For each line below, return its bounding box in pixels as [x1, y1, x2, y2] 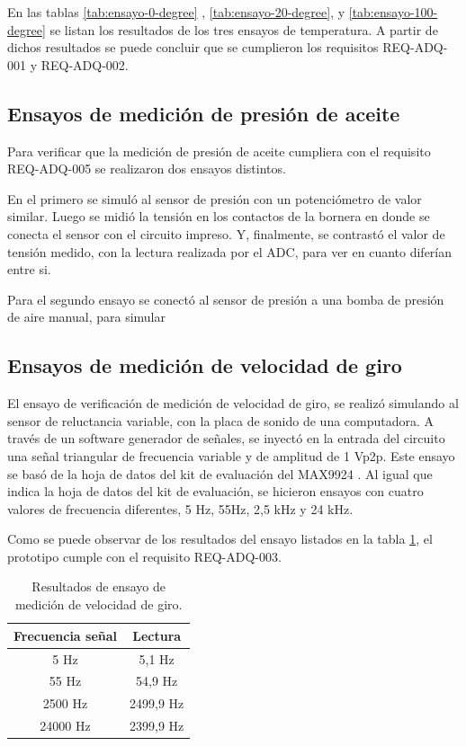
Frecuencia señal [13, 626, 118, 644]
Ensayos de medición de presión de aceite [7, 99, 400, 127]
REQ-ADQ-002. [40, 55, 129, 74]
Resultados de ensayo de [31, 577, 166, 596]
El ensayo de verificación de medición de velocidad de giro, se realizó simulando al [7, 394, 459, 413]
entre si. [7, 260, 51, 279]
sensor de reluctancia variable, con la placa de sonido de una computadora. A [7, 411, 435, 430]
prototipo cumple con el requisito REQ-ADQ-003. [7, 546, 282, 565]
